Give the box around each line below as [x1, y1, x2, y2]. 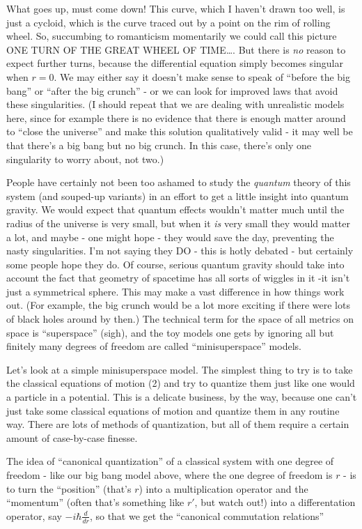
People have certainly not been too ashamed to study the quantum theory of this [6, 175, 351, 190]
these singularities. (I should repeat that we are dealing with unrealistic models [6, 97, 345, 112]
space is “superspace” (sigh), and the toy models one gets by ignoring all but [6, 325, 334, 339]
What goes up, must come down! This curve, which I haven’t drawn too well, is [6, 1, 345, 15]
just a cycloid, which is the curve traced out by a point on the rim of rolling [6, 15, 331, 29]
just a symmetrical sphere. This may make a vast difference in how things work [6, 284, 345, 298]
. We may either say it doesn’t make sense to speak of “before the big [54, 69, 351, 84]
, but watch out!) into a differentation [194, 495, 356, 509]
